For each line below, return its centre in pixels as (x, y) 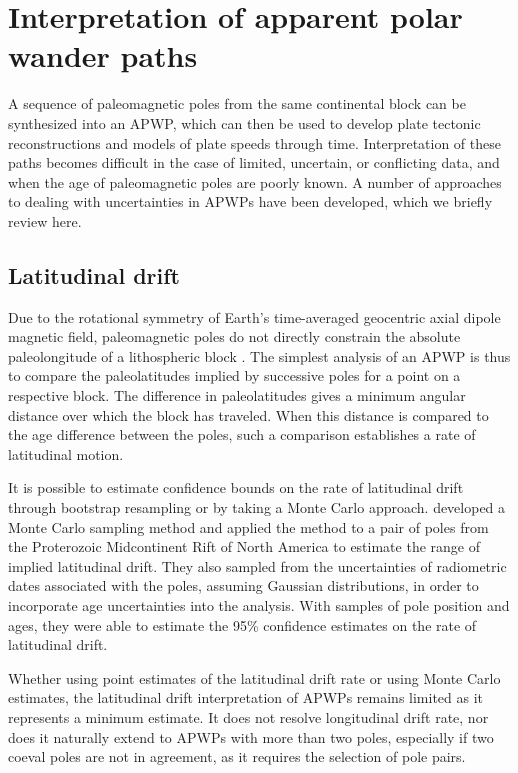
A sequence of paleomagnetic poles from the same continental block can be (237, 103)
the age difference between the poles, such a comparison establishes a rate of (242, 434)
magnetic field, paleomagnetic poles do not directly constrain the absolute (234, 336)
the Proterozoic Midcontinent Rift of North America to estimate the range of (244, 546)
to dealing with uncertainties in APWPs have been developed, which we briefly (250, 201)
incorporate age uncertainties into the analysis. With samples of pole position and (259, 604)
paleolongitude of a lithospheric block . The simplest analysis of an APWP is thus (259, 355)
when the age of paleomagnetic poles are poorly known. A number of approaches (255, 181)
